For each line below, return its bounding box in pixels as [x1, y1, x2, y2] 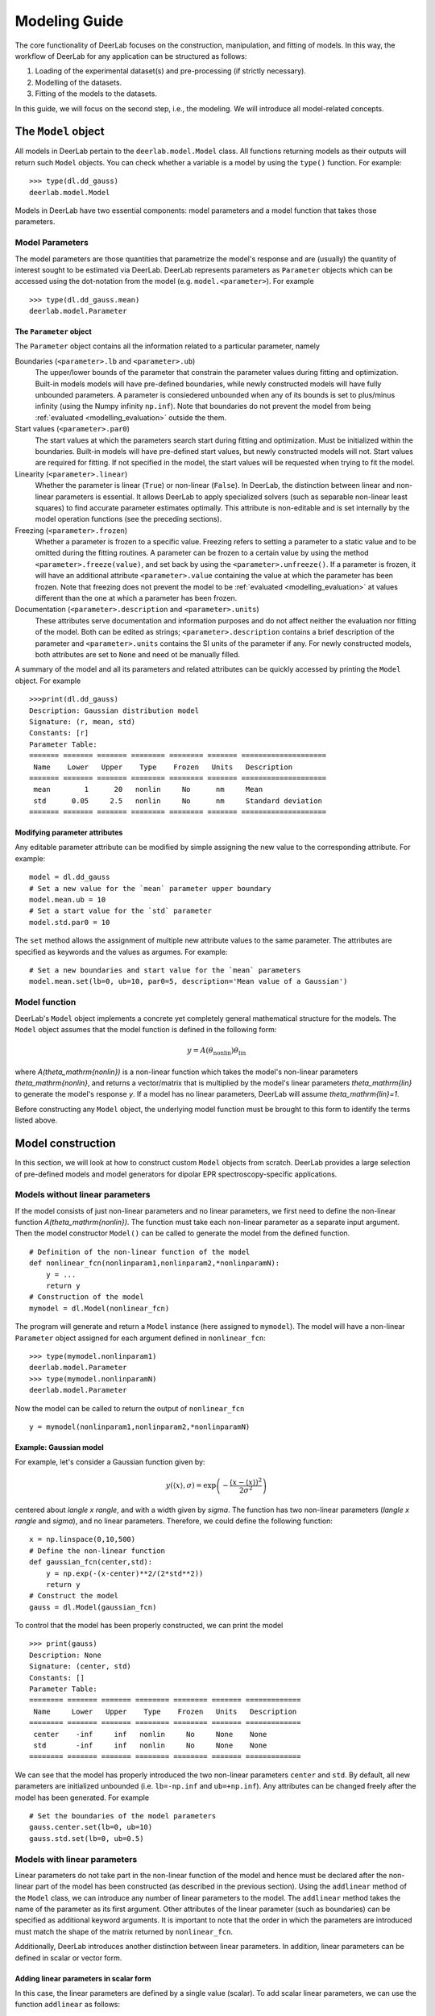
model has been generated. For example [14, 1793, 149, 1802]
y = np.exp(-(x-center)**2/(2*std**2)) [45, 1568, 204, 1578]
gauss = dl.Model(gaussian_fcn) [29, 1602, 157, 1612]
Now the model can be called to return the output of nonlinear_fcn [14, 1403, 245, 1413]
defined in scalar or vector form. [14, 1952, 122, 1963]
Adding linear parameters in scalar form [14, 1973, 151, 1983]
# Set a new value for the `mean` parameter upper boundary [29, 884, 271, 893]
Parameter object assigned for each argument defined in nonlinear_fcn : [14, 1333, 266, 1343]
